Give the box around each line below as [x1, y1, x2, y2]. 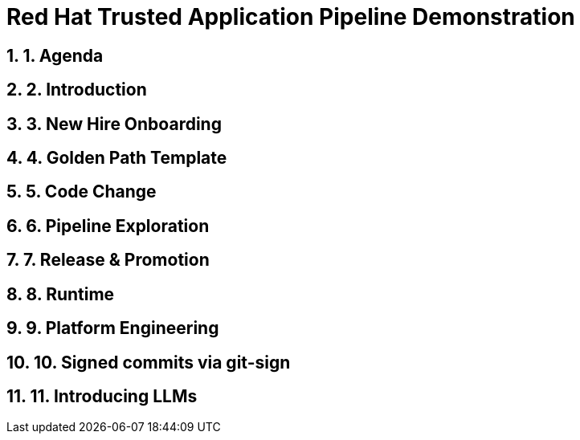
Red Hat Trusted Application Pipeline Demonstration [6, 3, 575, 31]
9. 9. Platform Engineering [6, 318, 219, 339]
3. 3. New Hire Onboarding [6, 113, 222, 134]
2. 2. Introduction [6, 79, 147, 100]
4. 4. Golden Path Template [6, 148, 227, 169]
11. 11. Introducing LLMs [6, 385, 198, 406]
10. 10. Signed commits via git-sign [6, 352, 291, 373]
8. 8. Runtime [6, 283, 115, 304]
